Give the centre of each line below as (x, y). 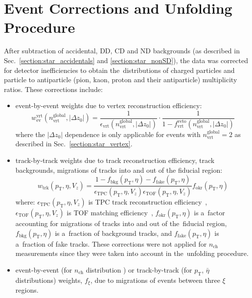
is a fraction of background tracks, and (114, 233)
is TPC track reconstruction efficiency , (148, 202)
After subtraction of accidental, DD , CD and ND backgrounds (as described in (122, 51)
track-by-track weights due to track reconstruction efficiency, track (115, 160)
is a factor (209, 213)
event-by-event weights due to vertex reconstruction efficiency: (109, 105)
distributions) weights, (49, 280)
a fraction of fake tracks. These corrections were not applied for (111, 243)
